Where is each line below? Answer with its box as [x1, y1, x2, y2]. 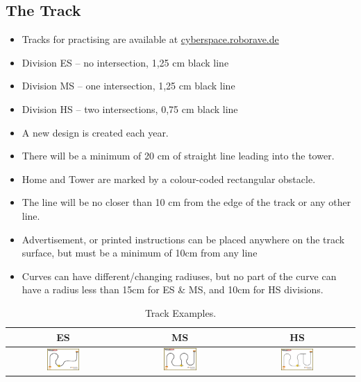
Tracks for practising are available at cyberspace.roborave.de [22, 32, 279, 46]
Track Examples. [144, 305, 217, 320]
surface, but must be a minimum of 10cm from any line [22, 245, 258, 260]
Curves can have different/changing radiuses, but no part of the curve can [22, 268, 337, 283]
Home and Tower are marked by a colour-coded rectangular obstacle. [22, 171, 316, 186]
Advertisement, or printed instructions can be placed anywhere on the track [22, 232, 345, 246]
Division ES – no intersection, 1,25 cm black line [22, 55, 229, 69]
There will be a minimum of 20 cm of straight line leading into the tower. [22, 148, 335, 163]
